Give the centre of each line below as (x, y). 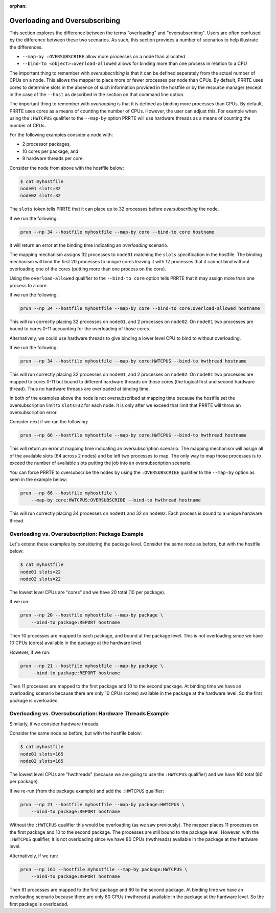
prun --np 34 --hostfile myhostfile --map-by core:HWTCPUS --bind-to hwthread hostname (133, 361)
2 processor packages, (47, 144)
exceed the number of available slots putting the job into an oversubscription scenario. (100, 463)
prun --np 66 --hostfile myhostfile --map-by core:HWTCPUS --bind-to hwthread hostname (133, 435)
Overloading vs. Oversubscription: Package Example (77, 534)
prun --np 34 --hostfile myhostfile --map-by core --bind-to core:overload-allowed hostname (140, 308)
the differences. (26, 47)
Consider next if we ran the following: (49, 422)
